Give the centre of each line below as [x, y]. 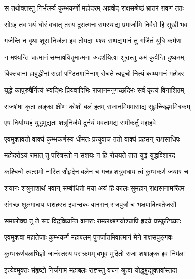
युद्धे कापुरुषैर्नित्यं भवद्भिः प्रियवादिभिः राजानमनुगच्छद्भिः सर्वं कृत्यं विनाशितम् [94, 89]
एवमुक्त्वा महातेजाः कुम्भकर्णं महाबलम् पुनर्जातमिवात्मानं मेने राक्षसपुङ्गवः [89, 237]
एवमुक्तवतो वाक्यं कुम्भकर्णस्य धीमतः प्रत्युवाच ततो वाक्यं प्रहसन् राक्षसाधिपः [92, 139]
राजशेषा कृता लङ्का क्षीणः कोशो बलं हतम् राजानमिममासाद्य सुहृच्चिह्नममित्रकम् [97, 106]
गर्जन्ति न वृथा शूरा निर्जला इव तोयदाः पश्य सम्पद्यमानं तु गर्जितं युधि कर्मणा [93, 41]
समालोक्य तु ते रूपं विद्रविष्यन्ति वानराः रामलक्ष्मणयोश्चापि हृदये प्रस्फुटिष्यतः [93, 220]
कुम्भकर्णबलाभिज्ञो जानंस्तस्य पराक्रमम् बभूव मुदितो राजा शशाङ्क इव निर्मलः [95, 253]
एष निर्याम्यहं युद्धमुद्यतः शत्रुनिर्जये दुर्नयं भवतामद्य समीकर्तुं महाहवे [80, 122]
